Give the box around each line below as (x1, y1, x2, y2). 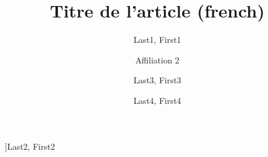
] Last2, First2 (5, 139, 55, 152)
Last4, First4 (133, 94, 181, 106)
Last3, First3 (133, 74, 181, 86)
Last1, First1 (133, 33, 181, 46)
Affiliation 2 (135, 53, 180, 66)
